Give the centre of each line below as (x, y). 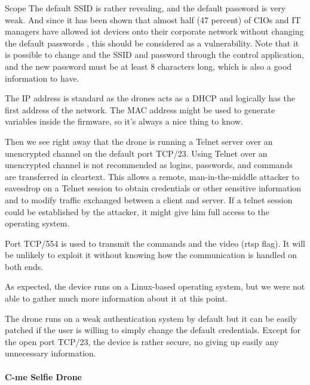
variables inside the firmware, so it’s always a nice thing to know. (124, 121)
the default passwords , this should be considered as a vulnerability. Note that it (152, 43)
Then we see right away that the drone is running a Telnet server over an (139, 141)
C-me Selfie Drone (43, 376)
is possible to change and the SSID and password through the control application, (154, 55)
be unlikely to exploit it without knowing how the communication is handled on (151, 255)
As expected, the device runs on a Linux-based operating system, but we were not (155, 286)
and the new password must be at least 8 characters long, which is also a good (148, 66)
